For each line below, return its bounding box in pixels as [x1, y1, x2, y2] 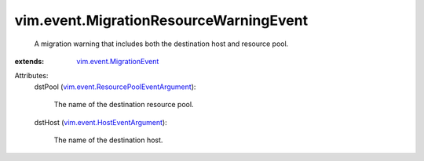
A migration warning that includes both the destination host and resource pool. [34, 39, 289, 48]
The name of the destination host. [53, 135, 163, 145]
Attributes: [14, 71, 49, 80]
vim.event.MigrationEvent [76, 56, 159, 66]
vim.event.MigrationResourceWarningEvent [14, 12, 309, 29]
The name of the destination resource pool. [53, 100, 194, 109]
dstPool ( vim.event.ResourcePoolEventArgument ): [34, 82, 196, 91]
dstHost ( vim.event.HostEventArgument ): [34, 117, 168, 127]
